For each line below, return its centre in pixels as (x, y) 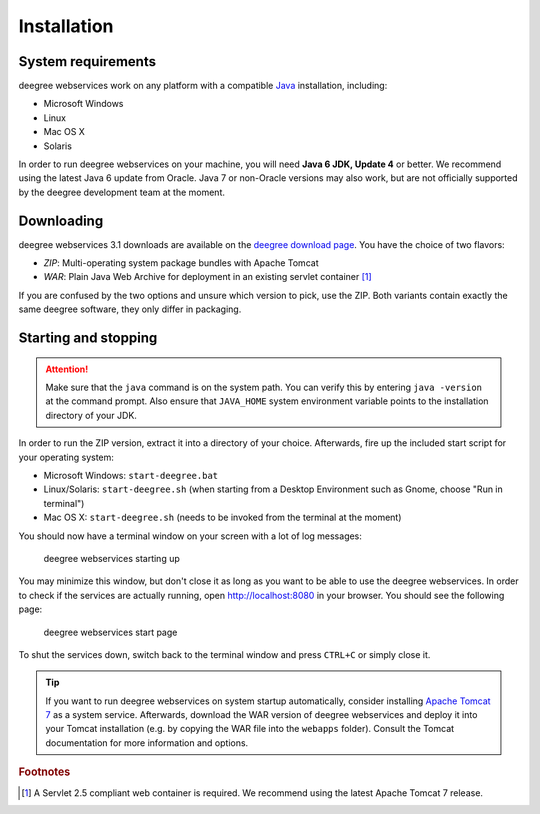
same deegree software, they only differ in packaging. (130, 309)
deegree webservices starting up (111, 558)
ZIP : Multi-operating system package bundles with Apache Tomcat (181, 263)
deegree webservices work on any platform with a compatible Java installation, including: (203, 86)
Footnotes (44, 772)
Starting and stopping (88, 338)
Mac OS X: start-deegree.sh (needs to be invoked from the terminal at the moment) (222, 517)
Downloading (61, 220)
